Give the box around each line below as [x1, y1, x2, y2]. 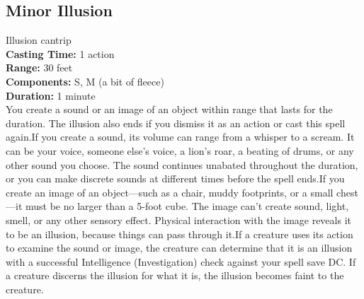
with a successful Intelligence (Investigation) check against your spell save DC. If [6, 254, 356, 269]
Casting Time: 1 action [6, 46, 115, 61]
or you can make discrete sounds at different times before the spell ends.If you [6, 171, 345, 186]
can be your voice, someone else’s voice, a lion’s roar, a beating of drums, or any [6, 143, 354, 158]
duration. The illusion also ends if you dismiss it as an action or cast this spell [6, 115, 346, 130]
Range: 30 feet [6, 60, 73, 75]
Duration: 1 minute [6, 88, 96, 102]
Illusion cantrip [6, 33, 72, 47]
